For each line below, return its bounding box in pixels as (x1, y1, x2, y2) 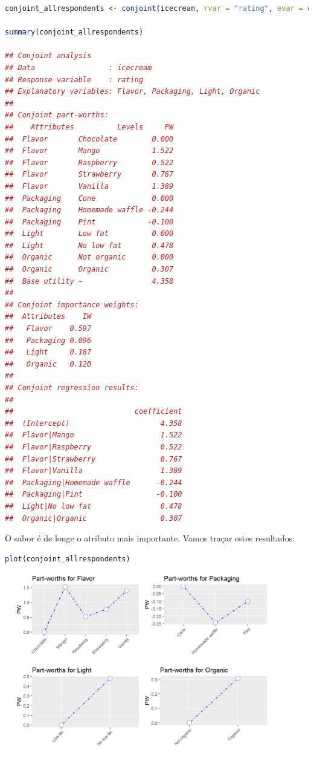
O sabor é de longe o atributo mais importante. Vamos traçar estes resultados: (5, 532, 295, 544)
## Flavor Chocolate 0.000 (5, 134, 174, 143)
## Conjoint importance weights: (5, 300, 139, 309)
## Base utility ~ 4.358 (5, 276, 174, 286)
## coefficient (5, 407, 182, 416)
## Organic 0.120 (5, 359, 92, 368)
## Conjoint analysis (5, 51, 92, 60)
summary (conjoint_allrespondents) (5, 28, 144, 37)
